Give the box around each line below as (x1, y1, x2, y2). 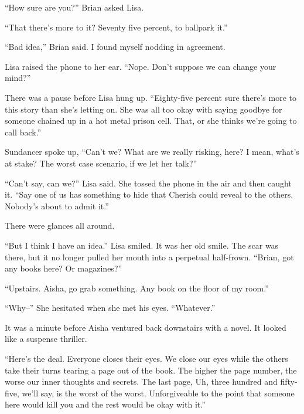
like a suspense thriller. (5, 332, 87, 345)
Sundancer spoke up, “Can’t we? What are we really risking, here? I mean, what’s (5, 145, 299, 158)
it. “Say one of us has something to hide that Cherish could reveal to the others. (5, 188, 293, 201)
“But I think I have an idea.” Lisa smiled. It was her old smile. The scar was (5, 239, 279, 251)
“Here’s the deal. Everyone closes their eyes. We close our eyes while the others (5, 352, 288, 365)
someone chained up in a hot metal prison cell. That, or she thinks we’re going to (5, 114, 297, 127)
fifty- (280, 375, 298, 388)
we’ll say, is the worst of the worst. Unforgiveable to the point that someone (22, 386, 295, 399)
